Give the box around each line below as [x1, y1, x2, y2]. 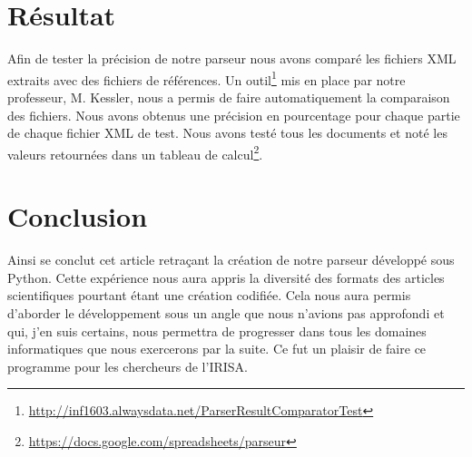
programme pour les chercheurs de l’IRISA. [7, 356, 248, 375]
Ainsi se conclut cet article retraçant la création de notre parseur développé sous [7, 250, 455, 269]
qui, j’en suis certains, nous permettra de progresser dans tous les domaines [7, 321, 427, 340]
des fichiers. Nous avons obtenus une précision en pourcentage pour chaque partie [7, 105, 460, 124]
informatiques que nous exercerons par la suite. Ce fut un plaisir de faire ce [7, 339, 427, 358]
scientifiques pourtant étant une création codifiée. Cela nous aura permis [7, 286, 411, 305]
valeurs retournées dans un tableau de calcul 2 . [7, 141, 263, 163]
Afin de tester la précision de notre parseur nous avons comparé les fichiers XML [7, 49, 457, 68]
